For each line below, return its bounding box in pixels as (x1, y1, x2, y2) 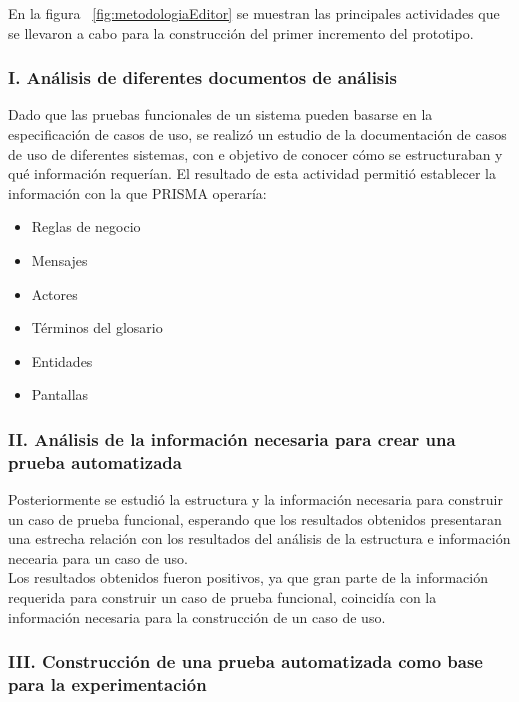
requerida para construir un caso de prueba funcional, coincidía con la (8, 587, 437, 608)
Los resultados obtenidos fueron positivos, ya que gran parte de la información (8, 567, 488, 588)
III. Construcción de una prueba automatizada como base (8, 649, 483, 674)
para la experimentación (8, 672, 207, 697)
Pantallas (31, 384, 89, 405)
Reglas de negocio (31, 216, 141, 237)
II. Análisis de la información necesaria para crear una (8, 426, 456, 451)
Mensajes (31, 249, 88, 270)
